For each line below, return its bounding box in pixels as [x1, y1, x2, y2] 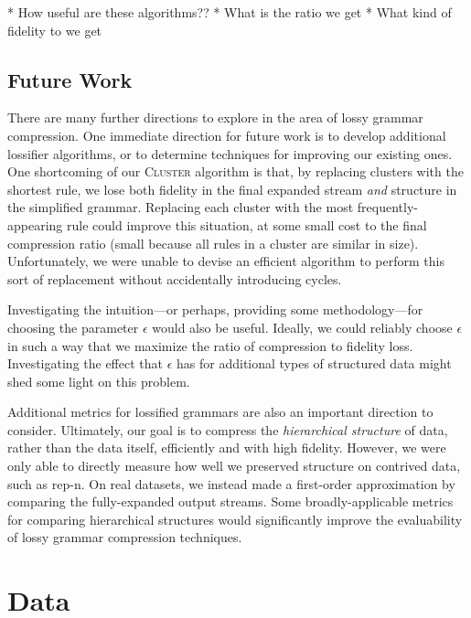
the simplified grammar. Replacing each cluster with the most [7, 197, 354, 217]
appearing [7, 215, 63, 234]
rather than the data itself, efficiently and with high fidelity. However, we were [7, 438, 446, 457]
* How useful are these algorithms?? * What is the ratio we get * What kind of [7, 3, 452, 21]
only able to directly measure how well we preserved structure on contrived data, [7, 456, 461, 475]
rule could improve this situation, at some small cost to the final [67, 215, 427, 234]
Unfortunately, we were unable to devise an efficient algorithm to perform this [7, 251, 444, 271]
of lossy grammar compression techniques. [7, 527, 242, 547]
